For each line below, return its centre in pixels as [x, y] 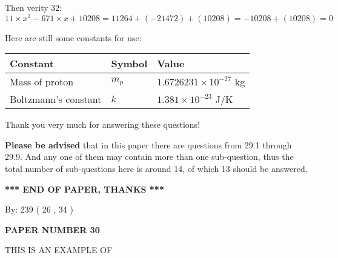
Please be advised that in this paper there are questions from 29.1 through [148, 144]
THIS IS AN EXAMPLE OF [59, 250]
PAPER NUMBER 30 [52, 229]
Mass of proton [42, 82]
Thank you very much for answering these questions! [103, 124]
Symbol [129, 64]
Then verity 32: [34, 7]
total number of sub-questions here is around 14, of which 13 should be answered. [156, 169]
